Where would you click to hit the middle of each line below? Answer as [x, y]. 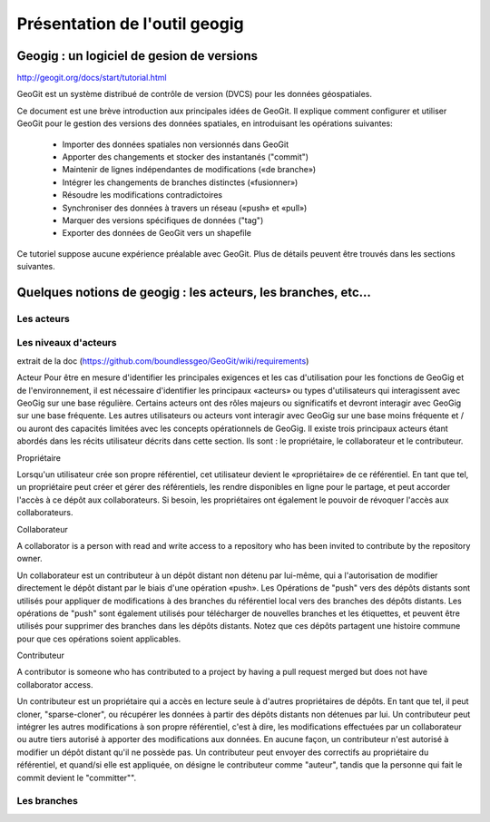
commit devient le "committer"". [76, 778]
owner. [29, 559]
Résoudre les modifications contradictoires [142, 195]
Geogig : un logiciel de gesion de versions [137, 56]
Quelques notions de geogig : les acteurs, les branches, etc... [194, 292]
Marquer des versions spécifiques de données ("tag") [163, 220]
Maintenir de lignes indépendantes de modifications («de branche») [189, 170]
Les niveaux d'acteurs [67, 343]
